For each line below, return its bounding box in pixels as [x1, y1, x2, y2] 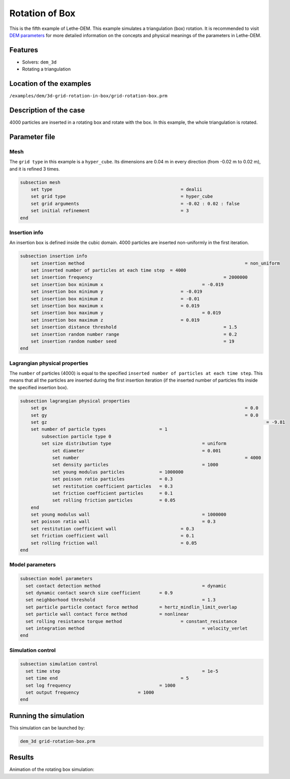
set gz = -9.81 [30, 419, 285, 425]
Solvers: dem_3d [22, 59, 57, 65]
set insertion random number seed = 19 [30, 338, 235, 344]
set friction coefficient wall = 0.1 [30, 533, 195, 539]
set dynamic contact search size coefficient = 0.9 [25, 590, 173, 596]
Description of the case [9, 106, 85, 114]
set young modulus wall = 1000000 [30, 512, 227, 518]
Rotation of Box [9, 8, 76, 19]
